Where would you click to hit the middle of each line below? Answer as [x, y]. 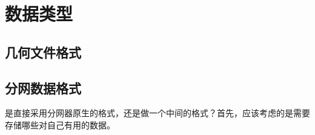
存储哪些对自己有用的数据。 [60, 124]
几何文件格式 [43, 52]
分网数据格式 [43, 87]
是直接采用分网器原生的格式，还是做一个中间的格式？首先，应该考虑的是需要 [157, 113]
